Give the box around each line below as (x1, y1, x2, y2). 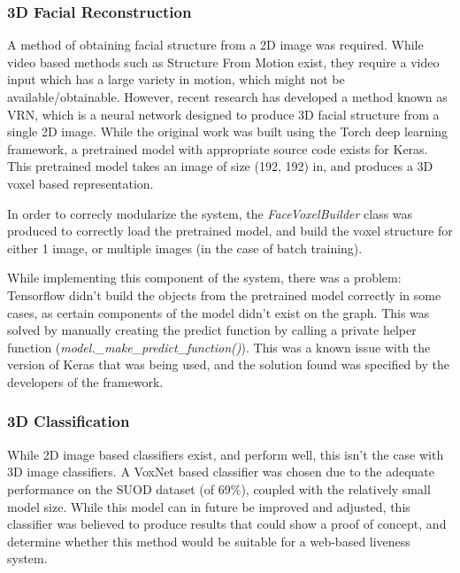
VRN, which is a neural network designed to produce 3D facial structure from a (7, 105, 440, 123)
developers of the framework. (7, 372, 164, 391)
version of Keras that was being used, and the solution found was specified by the (7, 355, 449, 374)
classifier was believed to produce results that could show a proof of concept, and (7, 515, 447, 533)
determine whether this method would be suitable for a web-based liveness (7, 531, 410, 550)
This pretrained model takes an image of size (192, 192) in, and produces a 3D (7, 157, 433, 175)
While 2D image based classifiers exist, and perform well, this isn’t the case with (7, 445, 444, 463)
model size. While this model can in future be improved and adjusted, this (7, 497, 410, 515)
